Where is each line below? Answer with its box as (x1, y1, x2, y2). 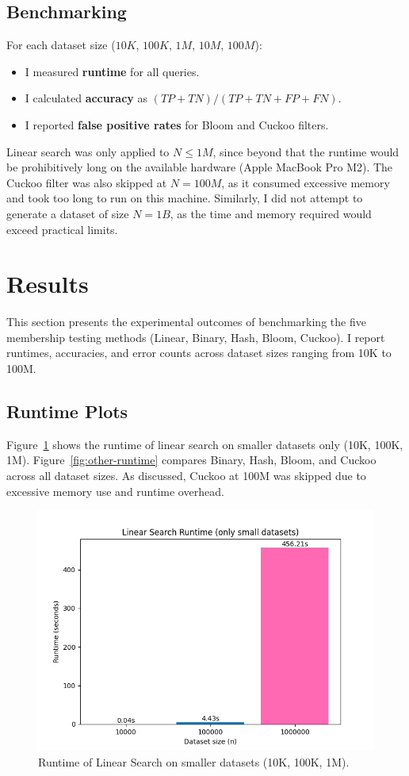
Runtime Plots (6, 399, 128, 424)
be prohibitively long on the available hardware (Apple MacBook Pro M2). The (6, 159, 393, 175)
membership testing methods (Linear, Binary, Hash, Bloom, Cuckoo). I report (6, 328, 385, 345)
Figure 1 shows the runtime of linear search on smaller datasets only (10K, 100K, (6, 436, 403, 452)
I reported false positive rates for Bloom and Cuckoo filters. (25, 116, 329, 133)
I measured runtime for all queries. (25, 63, 200, 79)
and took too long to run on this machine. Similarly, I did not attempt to (6, 190, 363, 206)
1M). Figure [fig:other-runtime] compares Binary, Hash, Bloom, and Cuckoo (6, 451, 377, 468)
